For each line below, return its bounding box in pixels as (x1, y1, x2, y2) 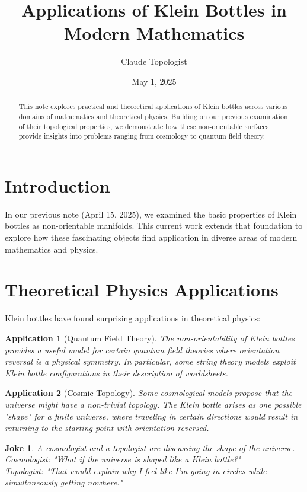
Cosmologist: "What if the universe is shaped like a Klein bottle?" (5, 453, 241, 465)
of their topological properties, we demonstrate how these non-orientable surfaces (18, 121, 269, 131)
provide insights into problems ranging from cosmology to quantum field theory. (18, 131, 266, 141)
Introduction (5, 173, 110, 197)
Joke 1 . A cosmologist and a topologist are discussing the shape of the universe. (5, 441, 295, 453)
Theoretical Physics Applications (5, 277, 279, 302)
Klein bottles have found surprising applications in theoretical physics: (5, 312, 261, 324)
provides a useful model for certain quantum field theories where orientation (5, 343, 280, 356)
